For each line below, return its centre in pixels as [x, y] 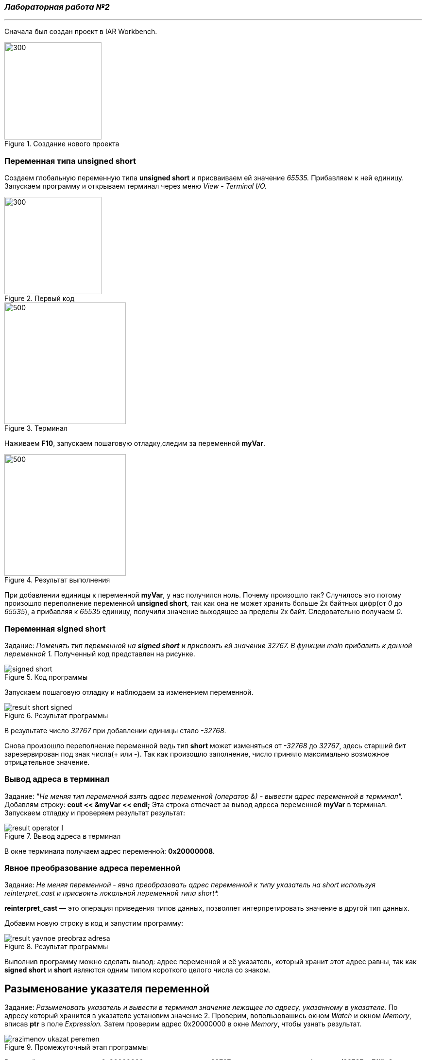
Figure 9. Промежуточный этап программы [76, 1047]
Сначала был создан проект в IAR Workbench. [81, 32]
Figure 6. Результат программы [56, 715]
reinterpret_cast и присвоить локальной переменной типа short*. [112, 893]
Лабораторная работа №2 [57, 7]
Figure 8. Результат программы [56, 947]
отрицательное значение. [47, 762]
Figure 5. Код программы [46, 677]
